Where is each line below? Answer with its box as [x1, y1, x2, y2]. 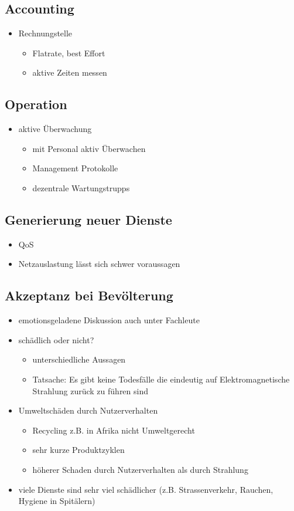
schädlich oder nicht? [18, 333, 94, 346]
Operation [5, 95, 67, 113]
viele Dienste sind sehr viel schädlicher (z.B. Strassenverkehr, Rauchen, [18, 483, 274, 495]
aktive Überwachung [18, 123, 92, 135]
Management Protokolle [32, 162, 118, 174]
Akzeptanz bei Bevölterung [5, 286, 173, 304]
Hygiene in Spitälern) [18, 495, 95, 507]
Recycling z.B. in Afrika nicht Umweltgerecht [32, 424, 195, 436]
